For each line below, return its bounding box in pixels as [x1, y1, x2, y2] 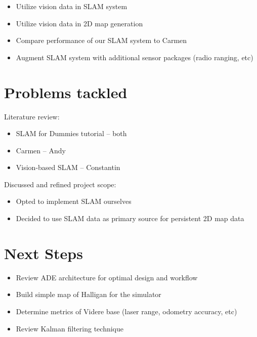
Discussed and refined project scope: [4, 179, 116, 189]
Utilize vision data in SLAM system [16, 1, 127, 11]
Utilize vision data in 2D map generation [16, 18, 143, 28]
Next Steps [4, 242, 83, 263]
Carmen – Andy [16, 145, 66, 155]
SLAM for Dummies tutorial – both [16, 128, 127, 139]
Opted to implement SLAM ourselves [16, 196, 132, 206]
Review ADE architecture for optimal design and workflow [16, 272, 198, 282]
